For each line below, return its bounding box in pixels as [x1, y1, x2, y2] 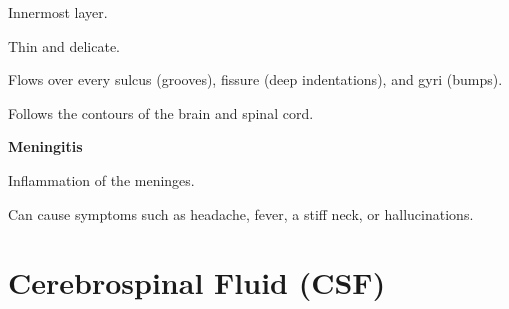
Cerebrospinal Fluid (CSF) [8, 262, 386, 303]
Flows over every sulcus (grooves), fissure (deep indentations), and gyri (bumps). [8, 69, 503, 90]
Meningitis [8, 136, 83, 157]
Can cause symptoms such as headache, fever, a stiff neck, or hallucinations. [8, 203, 474, 224]
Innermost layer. [8, 2, 108, 22]
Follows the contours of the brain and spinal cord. [8, 102, 314, 123]
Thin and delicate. [8, 35, 121, 56]
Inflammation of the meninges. [8, 169, 195, 190]
